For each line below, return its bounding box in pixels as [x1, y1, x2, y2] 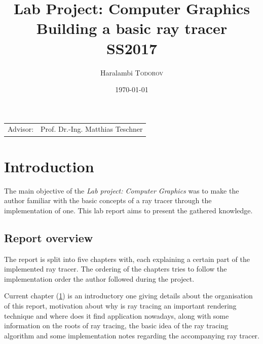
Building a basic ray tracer [36, 18, 228, 39]
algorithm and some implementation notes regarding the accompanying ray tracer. [4, 330, 259, 340]
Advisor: [8, 124, 34, 134]
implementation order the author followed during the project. [4, 273, 195, 284]
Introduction [4, 156, 94, 176]
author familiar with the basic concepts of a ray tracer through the [4, 195, 212, 206]
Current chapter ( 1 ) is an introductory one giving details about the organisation [4, 290, 253, 301]
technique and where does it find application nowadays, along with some [4, 310, 229, 321]
